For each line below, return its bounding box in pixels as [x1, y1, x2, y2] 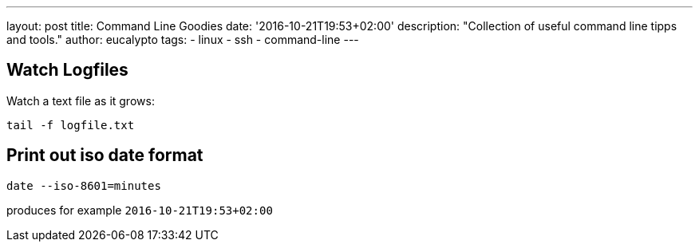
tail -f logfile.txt [6, 118, 135, 132]
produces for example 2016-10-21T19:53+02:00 [6, 203, 273, 217]
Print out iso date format [6, 145, 203, 166]
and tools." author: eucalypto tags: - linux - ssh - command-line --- [6, 33, 359, 46]
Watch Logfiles [6, 60, 128, 81]
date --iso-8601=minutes [6, 179, 161, 192]
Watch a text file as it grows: [6, 93, 155, 108]
